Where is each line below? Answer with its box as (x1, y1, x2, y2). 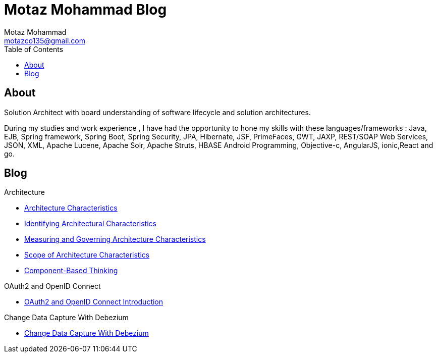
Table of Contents (4, 44, 64, 54)
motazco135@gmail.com (4, 36, 85, 45)
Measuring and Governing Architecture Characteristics (24, 235, 206, 244)
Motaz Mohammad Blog (4, 1, 167, 18)
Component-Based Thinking (24, 266, 118, 275)
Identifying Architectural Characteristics (24, 219, 156, 228)
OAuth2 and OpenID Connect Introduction (24, 297, 163, 307)
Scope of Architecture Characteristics (24, 250, 150, 260)
